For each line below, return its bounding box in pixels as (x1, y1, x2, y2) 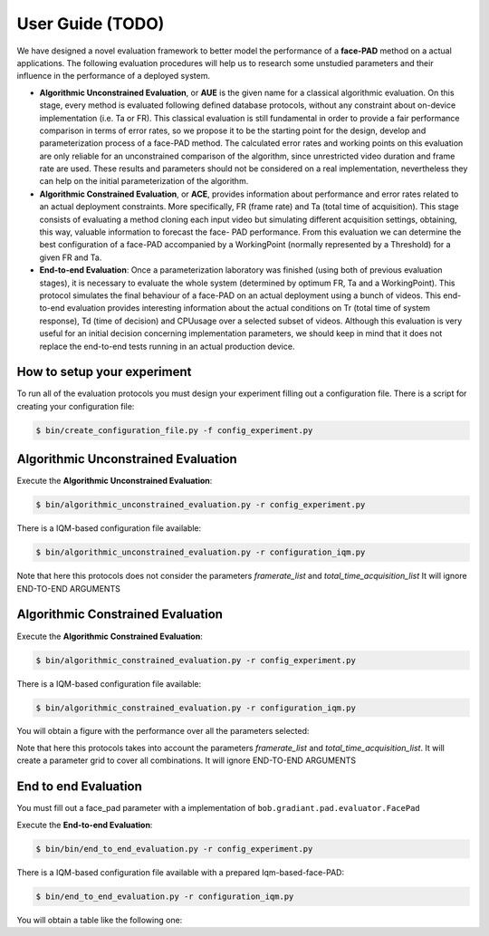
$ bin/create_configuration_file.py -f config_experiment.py (35, 425, 313, 435)
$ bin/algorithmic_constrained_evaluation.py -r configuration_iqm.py (35, 702, 357, 713)
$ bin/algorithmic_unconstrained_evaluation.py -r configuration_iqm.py (35, 547, 366, 557)
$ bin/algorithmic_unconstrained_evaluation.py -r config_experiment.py (35, 499, 366, 510)
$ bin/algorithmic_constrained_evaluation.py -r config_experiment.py (35, 655, 357, 665)
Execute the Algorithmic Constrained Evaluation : (16, 631, 203, 642)
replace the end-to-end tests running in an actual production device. (39, 341, 295, 352)
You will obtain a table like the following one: (16, 914, 183, 925)
